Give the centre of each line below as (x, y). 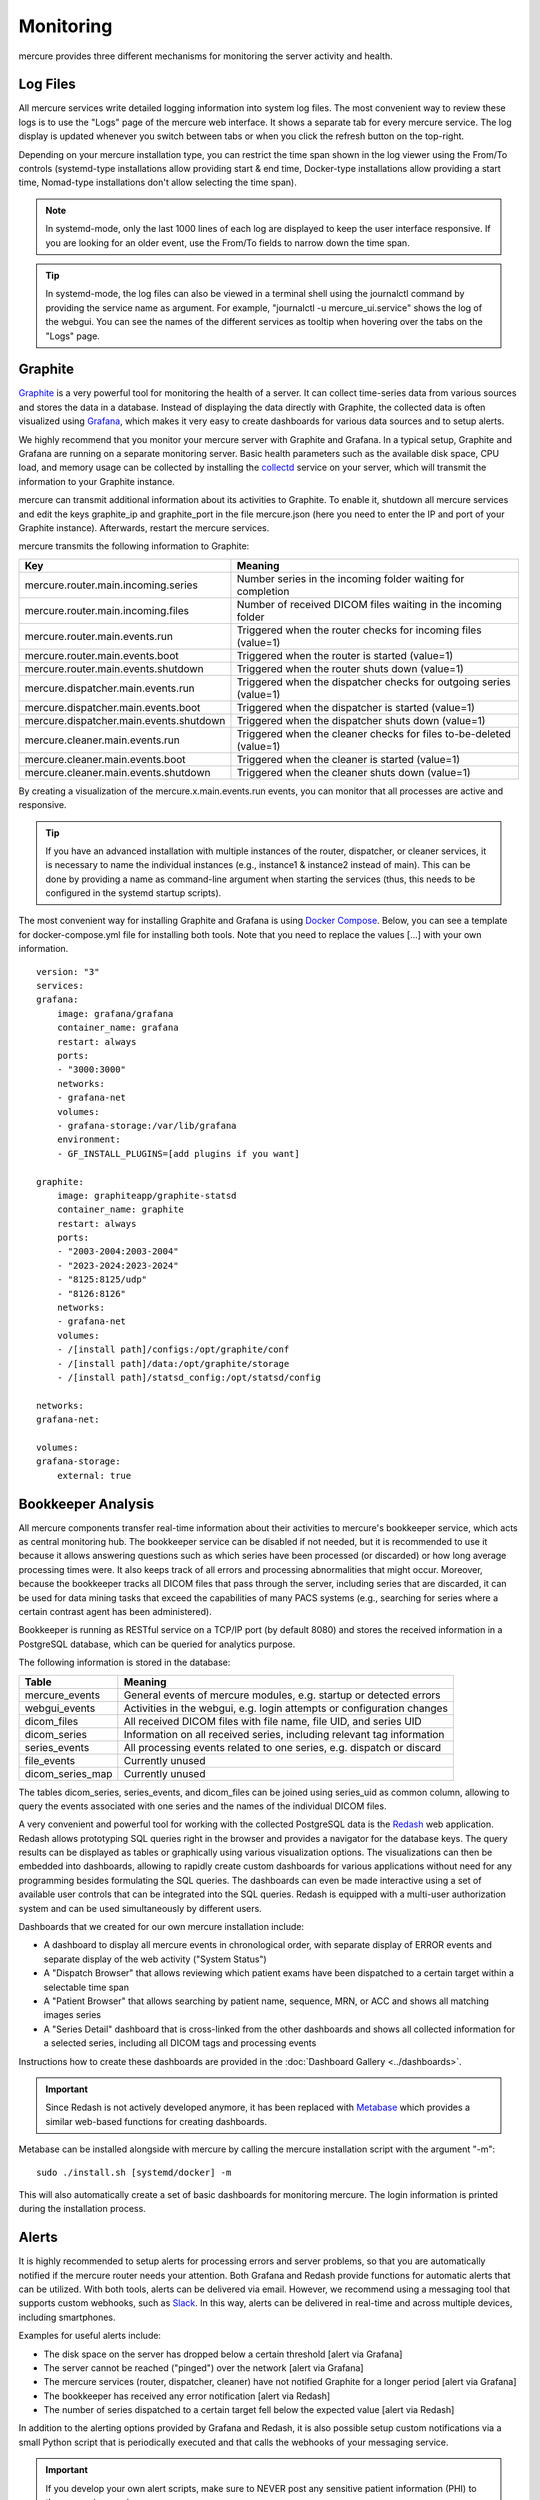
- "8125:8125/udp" (102, 1279)
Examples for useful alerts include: (90, 2336)
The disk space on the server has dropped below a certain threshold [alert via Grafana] (223, 2354)
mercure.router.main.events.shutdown (114, 668)
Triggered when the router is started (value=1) (345, 655)
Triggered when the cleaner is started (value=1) (348, 759)
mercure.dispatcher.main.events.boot (112, 707)
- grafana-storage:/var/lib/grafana (146, 1125)
